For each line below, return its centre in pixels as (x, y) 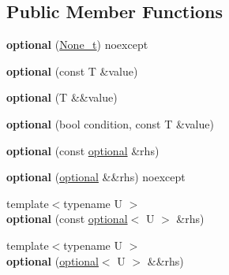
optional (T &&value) (62, 97)
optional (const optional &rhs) (83, 150)
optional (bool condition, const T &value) (110, 123)
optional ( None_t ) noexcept (77, 45)
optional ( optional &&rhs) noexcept (96, 177)
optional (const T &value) (72, 71)
